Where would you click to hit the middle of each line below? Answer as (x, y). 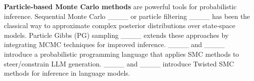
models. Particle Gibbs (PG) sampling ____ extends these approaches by (116, 35)
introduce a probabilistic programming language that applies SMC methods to (122, 54)
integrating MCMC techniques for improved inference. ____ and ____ (115, 44)
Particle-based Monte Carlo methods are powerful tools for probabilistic (120, 6)
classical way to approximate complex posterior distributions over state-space (120, 25)
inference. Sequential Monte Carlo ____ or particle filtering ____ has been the (127, 16)
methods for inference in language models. (67, 73)
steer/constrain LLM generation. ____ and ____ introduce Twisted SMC (119, 63)
